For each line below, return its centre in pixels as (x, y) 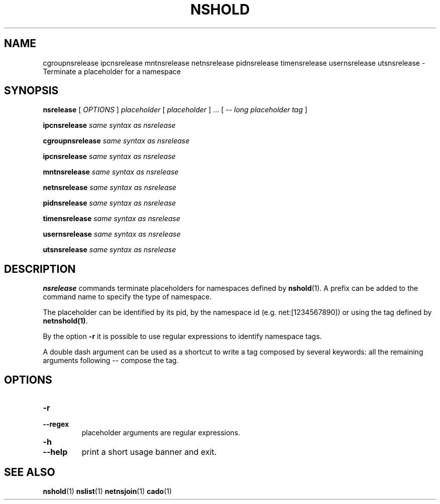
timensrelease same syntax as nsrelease (112, 219)
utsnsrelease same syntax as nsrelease (109, 250)
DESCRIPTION (40, 269)
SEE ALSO (30, 472)
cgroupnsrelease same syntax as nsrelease (116, 141)
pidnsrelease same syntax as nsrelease (109, 203)
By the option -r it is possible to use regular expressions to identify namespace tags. (182, 337)
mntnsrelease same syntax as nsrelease (111, 172)
